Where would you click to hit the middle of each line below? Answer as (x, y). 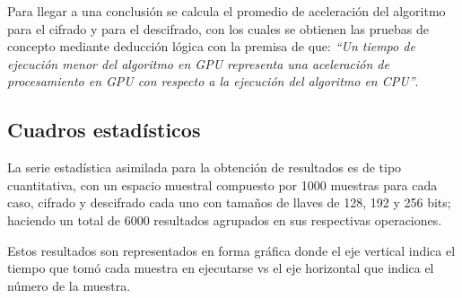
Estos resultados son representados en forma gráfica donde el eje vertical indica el (231, 250)
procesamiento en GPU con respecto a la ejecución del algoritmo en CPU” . (213, 81)
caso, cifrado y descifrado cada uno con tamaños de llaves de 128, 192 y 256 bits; (229, 202)
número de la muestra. (69, 285)
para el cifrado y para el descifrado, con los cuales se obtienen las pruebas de (218, 28)
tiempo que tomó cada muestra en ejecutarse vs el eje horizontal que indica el (221, 268)
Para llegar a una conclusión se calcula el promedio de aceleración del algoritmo (227, 11)
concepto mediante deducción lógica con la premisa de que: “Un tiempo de (211, 46)
